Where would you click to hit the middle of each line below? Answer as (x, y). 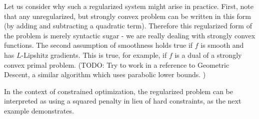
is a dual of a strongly (208, 55)
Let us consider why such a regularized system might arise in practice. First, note (129, 6)
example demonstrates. (39, 110)
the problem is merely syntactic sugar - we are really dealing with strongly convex (130, 35)
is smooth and (222, 45)
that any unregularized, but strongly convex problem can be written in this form (127, 16)
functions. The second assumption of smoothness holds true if (98, 45)
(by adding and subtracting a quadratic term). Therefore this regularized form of (128, 26)
